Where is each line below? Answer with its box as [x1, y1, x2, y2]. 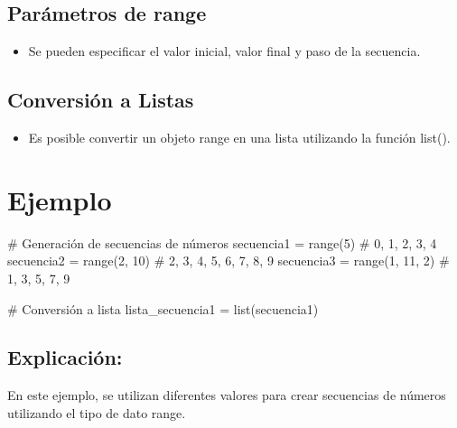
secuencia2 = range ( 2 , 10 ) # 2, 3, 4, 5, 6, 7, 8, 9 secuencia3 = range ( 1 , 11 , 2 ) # [7, 251, 450, 270]
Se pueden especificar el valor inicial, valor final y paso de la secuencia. [28, 42, 421, 60]
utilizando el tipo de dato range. [7, 403, 186, 422]
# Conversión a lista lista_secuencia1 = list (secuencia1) [7, 299, 319, 318]
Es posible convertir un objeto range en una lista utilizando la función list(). [28, 128, 451, 146]
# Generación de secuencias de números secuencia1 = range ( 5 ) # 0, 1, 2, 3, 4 [7, 233, 437, 252]
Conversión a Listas [7, 86, 194, 114]
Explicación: [7, 343, 123, 371]
